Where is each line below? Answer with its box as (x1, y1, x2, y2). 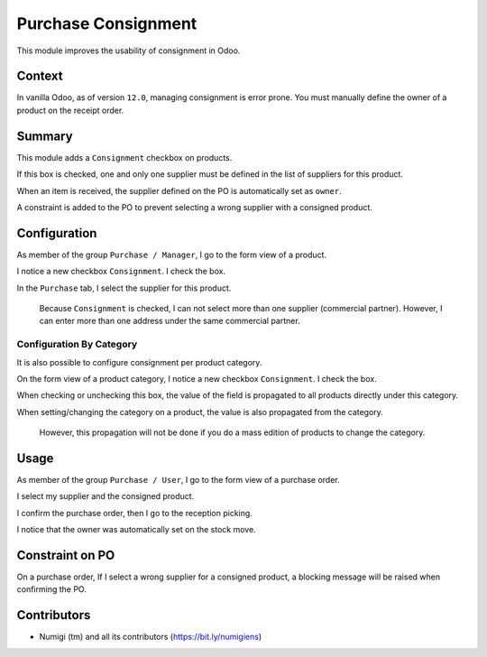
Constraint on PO (16, 547, 115, 563)
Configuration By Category (16, 338, 138, 351)
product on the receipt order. (16, 105, 124, 116)
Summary (16, 128, 73, 143)
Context (16, 69, 63, 84)
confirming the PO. (16, 584, 87, 595)
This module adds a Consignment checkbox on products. (16, 152, 233, 162)
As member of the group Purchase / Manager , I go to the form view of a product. (16, 249, 327, 260)
